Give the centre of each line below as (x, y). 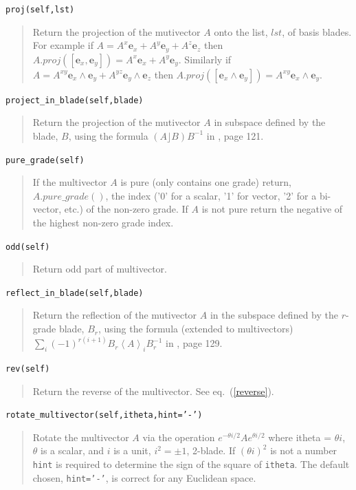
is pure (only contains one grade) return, (206, 182)
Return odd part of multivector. (100, 269)
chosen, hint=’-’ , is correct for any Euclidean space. (144, 477)
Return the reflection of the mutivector (115, 315)
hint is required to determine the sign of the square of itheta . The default (191, 464)
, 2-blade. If (211, 450)
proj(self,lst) (40, 10)
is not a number (304, 450)
